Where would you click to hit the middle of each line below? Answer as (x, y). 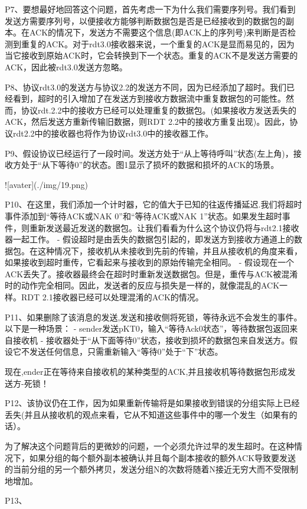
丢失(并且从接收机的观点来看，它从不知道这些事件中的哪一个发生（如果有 (147, 414)
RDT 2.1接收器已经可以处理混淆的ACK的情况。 (112, 297)
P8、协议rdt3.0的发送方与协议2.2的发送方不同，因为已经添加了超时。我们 (146, 87)
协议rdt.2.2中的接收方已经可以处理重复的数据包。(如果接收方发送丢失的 (159, 110)
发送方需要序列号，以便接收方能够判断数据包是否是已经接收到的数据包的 (145, 20)
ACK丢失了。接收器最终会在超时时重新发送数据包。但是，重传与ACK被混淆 (151, 273)
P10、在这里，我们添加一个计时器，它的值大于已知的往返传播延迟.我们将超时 (153, 204)
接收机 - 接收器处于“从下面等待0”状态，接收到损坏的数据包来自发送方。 (151, 340)
